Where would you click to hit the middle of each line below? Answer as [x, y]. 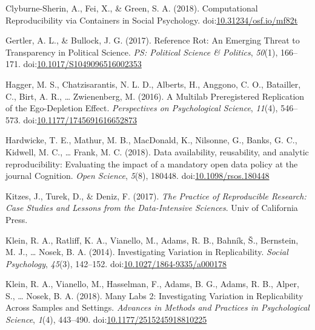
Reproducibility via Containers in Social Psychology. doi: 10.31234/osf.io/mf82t [152, 20]
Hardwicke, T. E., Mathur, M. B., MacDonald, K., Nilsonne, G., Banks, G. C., [151, 140]
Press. [17, 219]
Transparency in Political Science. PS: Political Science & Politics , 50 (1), [142, 52]
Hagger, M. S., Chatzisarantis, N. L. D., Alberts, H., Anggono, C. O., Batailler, [153, 84]
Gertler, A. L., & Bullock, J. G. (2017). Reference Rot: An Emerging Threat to [153, 40]
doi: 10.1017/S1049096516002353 [82, 64]
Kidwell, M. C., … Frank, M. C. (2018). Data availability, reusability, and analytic [157, 151]
